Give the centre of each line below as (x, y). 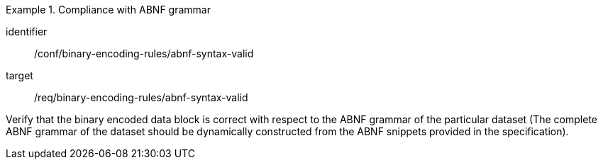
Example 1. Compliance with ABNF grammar (108, 10)
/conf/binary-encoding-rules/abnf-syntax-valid (144, 53)
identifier (27, 32)
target (20, 75)
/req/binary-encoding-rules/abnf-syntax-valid (141, 97)
